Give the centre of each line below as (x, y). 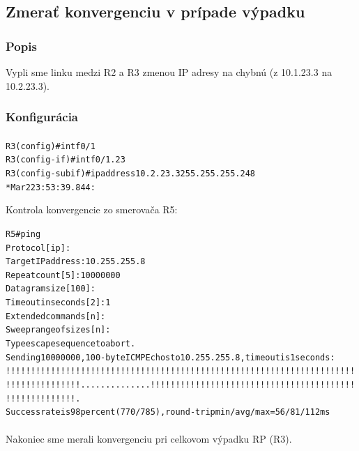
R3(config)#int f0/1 (51, 146)
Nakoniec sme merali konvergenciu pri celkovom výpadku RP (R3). (149, 438)
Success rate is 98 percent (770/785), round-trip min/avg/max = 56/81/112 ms (168, 412)
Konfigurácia (42, 117)
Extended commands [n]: (56, 316)
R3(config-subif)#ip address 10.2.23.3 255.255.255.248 (130, 173)
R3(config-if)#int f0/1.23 (66, 160)
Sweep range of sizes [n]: (58, 330)
